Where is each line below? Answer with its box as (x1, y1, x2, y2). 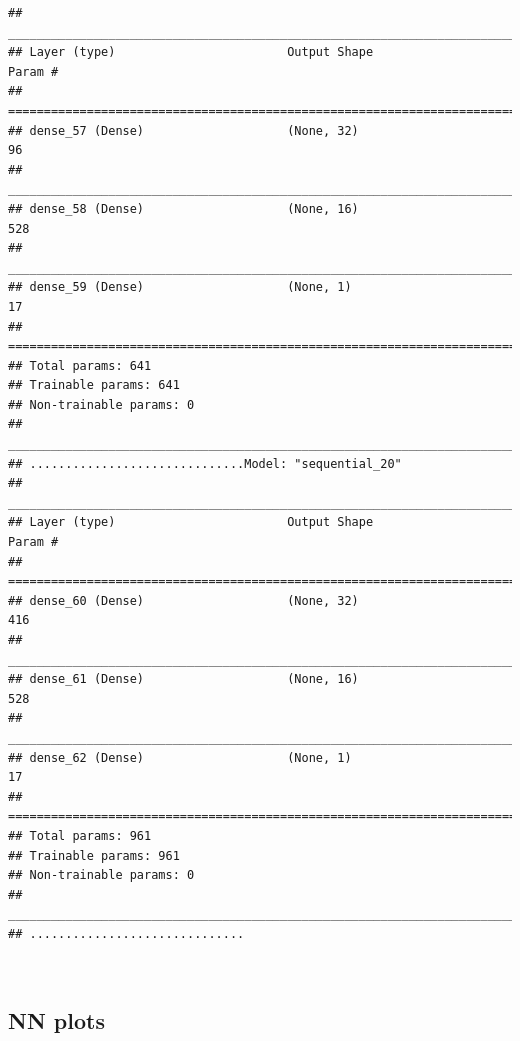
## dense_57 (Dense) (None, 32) (8, 123, 359, 138)
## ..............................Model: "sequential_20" (8, 456, 402, 471)
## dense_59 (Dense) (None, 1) (8, 280, 352, 295)
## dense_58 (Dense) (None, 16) (8, 201, 359, 216)
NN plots (8, 1005, 105, 1036)
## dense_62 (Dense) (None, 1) (8, 750, 352, 765)
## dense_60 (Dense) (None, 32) (8, 593, 359, 608)
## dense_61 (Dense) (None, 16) (8, 672, 359, 687)
